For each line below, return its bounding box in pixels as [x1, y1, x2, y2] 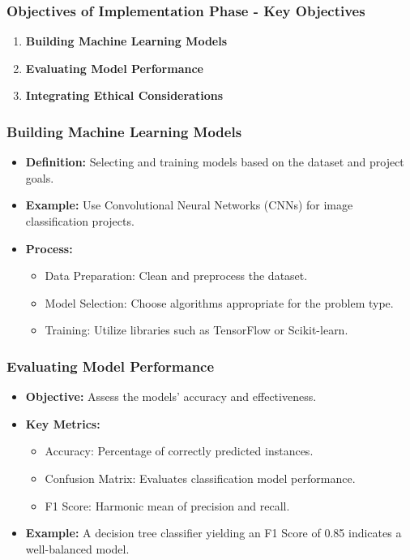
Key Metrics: [25, 415, 100, 432]
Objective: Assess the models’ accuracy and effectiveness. [25, 388, 317, 405]
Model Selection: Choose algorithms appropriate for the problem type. [45, 294, 394, 311]
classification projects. [25, 213, 135, 229]
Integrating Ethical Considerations [25, 87, 224, 104]
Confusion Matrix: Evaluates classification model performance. [45, 469, 356, 486]
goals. [25, 169, 54, 186]
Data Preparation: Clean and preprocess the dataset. [45, 267, 308, 284]
